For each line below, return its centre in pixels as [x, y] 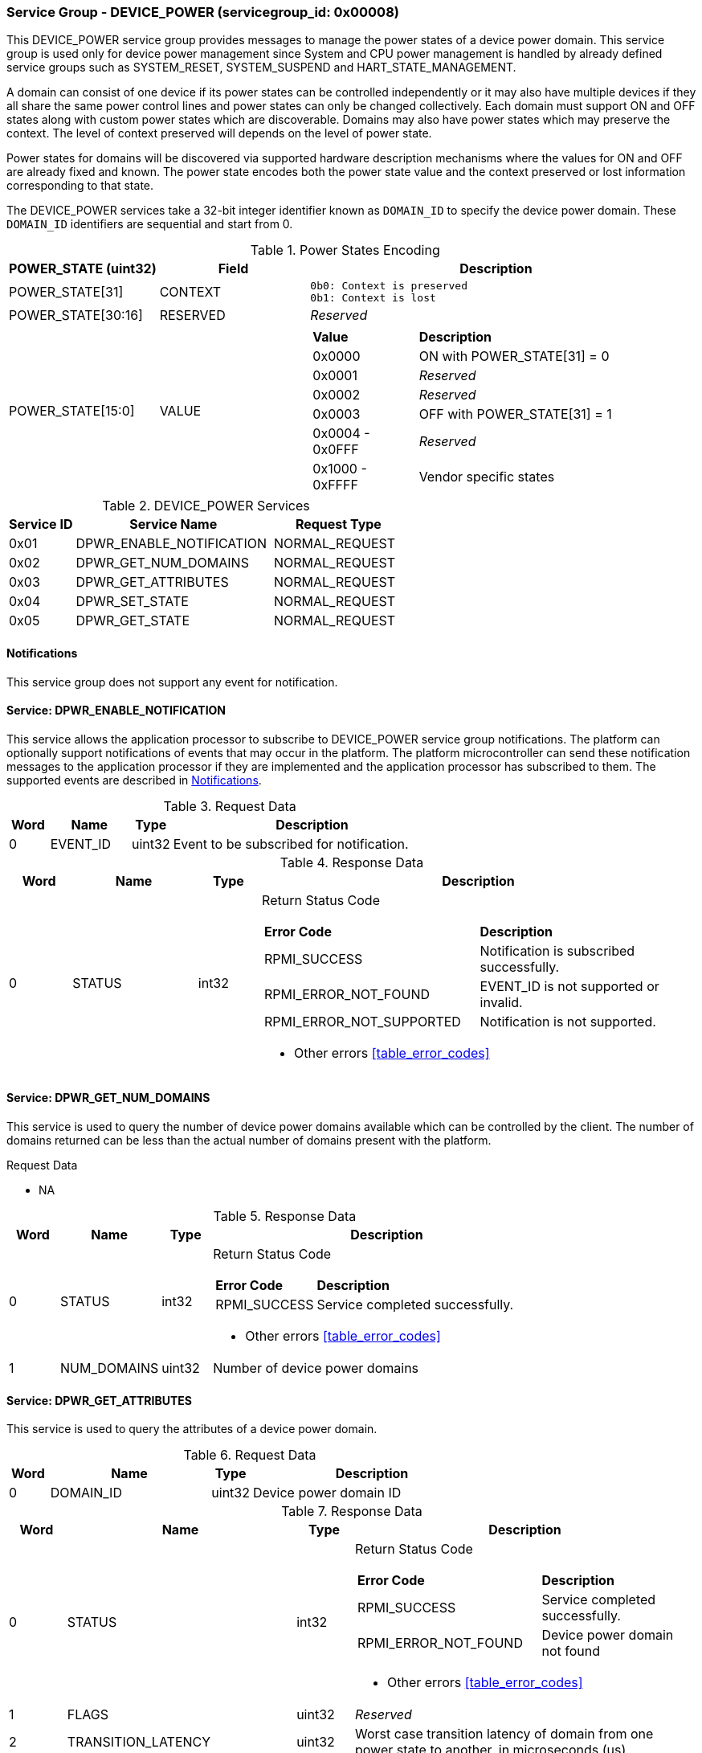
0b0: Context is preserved [389, 286]
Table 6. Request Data [250, 1455]
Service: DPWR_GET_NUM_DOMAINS [108, 1098]
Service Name [173, 524]
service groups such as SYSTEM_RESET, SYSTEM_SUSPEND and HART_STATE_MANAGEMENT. [261, 68]
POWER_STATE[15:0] [72, 411]
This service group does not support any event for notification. [172, 682]
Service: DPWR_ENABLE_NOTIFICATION [116, 711]
